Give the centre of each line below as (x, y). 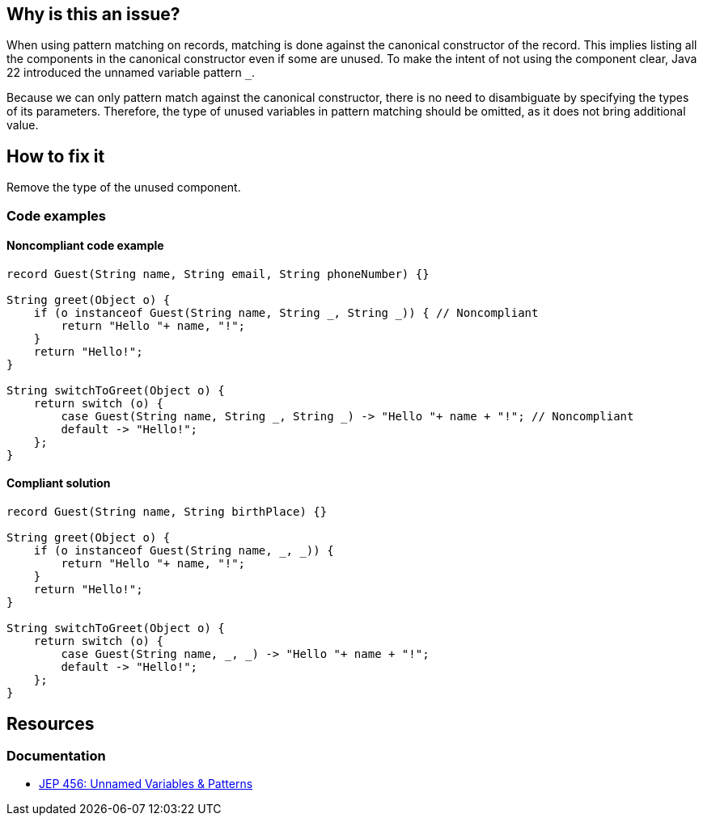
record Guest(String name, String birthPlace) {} (167, 512)
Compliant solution (59, 483)
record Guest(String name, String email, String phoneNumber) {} (218, 274)
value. (23, 125)
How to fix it (56, 156)
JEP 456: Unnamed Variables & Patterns (146, 784)
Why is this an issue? (93, 14)
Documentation (56, 755)
